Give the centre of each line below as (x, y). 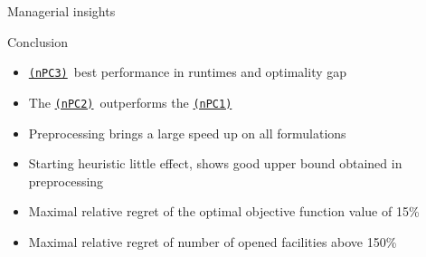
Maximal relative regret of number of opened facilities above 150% (213, 241)
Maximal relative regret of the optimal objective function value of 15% (224, 211)
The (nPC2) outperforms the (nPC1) (130, 102)
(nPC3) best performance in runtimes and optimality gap (188, 72)
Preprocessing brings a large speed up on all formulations (187, 133)
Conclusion (38, 41)
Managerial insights (62, 11)
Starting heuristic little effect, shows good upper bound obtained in (215, 163)
